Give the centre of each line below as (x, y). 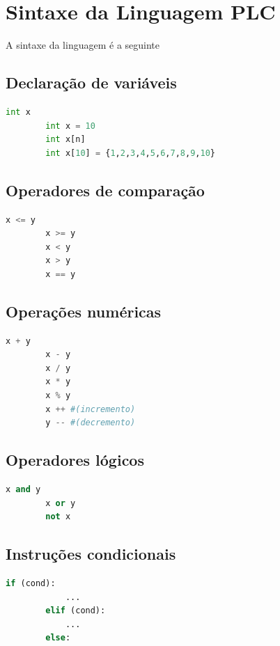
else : (58, 638)
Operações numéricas (84, 311)
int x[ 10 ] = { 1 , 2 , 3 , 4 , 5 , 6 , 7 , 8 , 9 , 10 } (130, 153)
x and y (23, 490)
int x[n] (65, 140)
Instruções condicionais (91, 554)
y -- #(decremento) (91, 423)
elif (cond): (76, 611)
